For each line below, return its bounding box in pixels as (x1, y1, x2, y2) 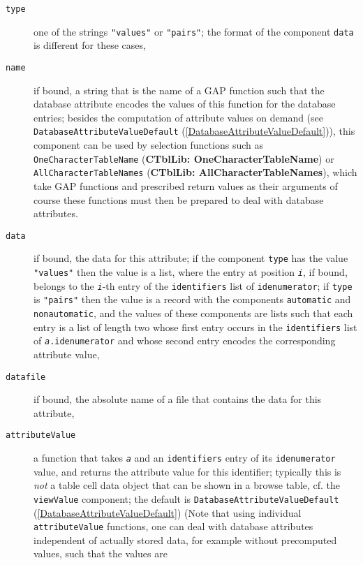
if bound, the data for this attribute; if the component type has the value (34, 251, 348, 265)
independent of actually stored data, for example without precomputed (34, 532, 337, 547)
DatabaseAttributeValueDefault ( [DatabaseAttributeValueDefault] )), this (34, 124, 355, 138)
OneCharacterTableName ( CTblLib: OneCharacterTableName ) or (34, 151, 334, 166)
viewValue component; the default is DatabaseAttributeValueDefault (34, 491, 339, 506)
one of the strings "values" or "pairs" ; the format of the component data (34, 24, 354, 38)
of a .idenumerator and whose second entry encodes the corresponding (34, 333, 336, 348)
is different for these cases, (34, 38, 146, 52)
